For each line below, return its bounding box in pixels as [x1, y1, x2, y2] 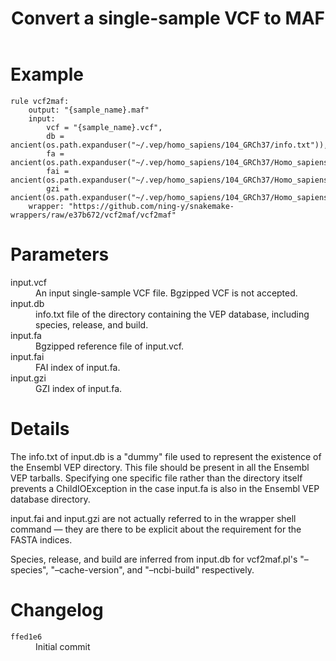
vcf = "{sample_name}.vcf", [46, 122, 163, 132]
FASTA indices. [10, 533, 73, 546]
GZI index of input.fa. [35, 382, 123, 394]
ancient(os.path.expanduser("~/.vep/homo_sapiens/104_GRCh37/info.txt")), [10, 140, 329, 150]
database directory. [10, 493, 91, 505]
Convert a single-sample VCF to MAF [10, 7, 326, 30]
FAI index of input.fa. [35, 361, 121, 373]
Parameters [10, 243, 110, 266]
